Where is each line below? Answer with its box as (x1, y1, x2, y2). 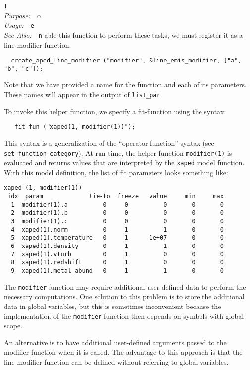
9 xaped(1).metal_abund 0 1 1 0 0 (11, 267, 224, 275)
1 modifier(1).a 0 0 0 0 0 (11, 201, 224, 208)
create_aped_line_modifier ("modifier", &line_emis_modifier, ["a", (11, 57, 242, 64)
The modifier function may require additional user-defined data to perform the (4, 281, 246, 292)
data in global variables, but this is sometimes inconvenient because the (4, 301, 221, 311)
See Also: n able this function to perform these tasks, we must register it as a (4, 29, 243, 40)
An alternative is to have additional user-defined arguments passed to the (4, 337, 227, 347)
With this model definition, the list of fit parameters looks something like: (4, 167, 228, 177)
